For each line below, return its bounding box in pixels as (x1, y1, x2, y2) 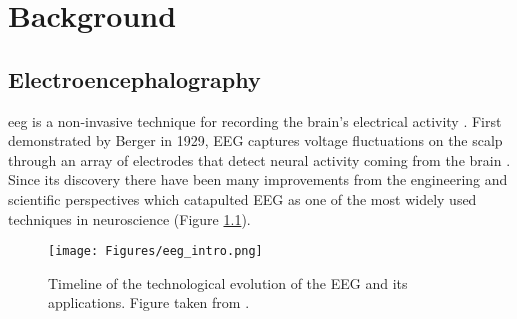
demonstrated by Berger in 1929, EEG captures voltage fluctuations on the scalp (8, 130, 503, 151)
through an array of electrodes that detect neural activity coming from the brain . (8, 149, 511, 170)
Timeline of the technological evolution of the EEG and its (48, 272, 408, 293)
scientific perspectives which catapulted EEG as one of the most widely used (8, 188, 477, 209)
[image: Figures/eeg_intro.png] (48, 244, 263, 259)
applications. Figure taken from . (48, 292, 250, 313)
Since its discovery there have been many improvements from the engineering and (8, 169, 508, 190)
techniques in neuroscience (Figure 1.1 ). (8, 208, 251, 229)
